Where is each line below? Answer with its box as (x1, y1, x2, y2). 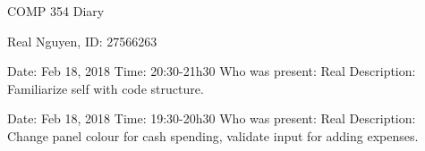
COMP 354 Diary (7, 2, 105, 20)
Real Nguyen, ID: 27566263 (7, 31, 157, 50)
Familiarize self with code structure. (7, 79, 204, 97)
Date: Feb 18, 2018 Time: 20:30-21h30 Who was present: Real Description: (7, 62, 416, 80)
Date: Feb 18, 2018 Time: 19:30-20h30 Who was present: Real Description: (7, 109, 416, 128)
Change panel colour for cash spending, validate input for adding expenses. (7, 126, 419, 145)
